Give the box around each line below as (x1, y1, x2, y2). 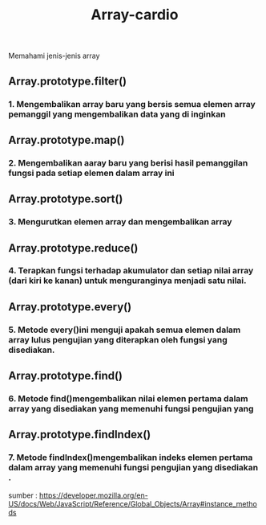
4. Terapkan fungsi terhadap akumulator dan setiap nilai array (8, 265, 254, 277)
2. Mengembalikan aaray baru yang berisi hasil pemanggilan (8, 157, 248, 168)
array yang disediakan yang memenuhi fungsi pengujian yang (8, 404, 254, 415)
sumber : (8, 490, 38, 500)
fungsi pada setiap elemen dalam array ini (8, 167, 175, 178)
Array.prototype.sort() (8, 192, 123, 206)
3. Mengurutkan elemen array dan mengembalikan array (8, 216, 232, 228)
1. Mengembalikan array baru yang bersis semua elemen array (8, 98, 256, 109)
